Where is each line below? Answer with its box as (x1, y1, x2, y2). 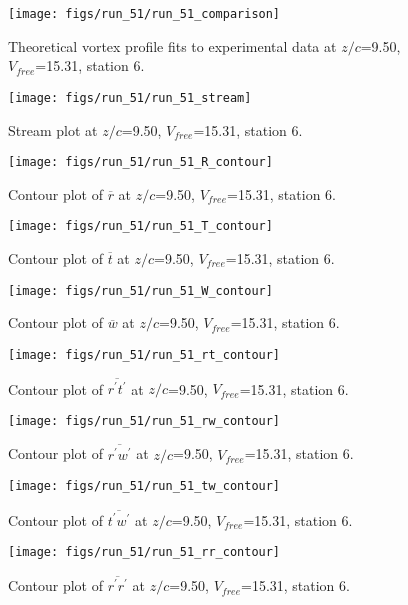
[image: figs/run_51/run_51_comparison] (8, 7, 281, 21)
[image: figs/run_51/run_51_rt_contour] (8, 347, 281, 362)
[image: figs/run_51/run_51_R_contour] (8, 155, 273, 170)
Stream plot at (8, 119, 98, 140)
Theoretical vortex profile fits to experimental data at (8, 35, 337, 56)
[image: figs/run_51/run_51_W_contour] (8, 283, 273, 298)
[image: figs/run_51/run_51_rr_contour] (8, 545, 281, 560)
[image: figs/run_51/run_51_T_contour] (8, 219, 273, 234)
